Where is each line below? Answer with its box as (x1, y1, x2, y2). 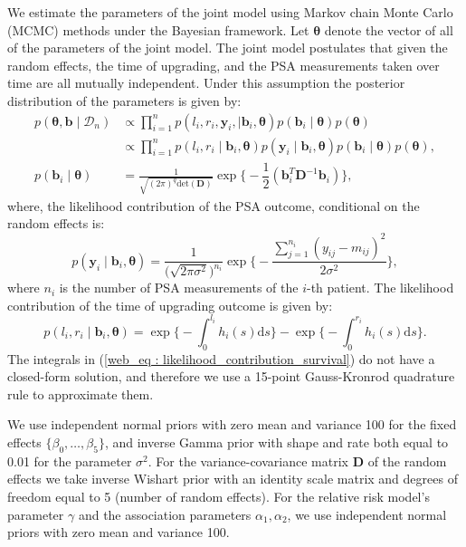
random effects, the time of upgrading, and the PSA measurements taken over (7, 55, 440, 74)
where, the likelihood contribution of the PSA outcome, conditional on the (7, 196, 420, 215)
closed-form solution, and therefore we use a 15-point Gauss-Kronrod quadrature (7, 367, 455, 386)
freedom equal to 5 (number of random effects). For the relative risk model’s (7, 487, 430, 506)
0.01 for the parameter (7, 451, 132, 470)
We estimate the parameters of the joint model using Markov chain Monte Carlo (7, 3, 453, 21)
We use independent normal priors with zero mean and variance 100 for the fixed (7, 415, 457, 434)
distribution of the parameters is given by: (7, 91, 242, 110)
